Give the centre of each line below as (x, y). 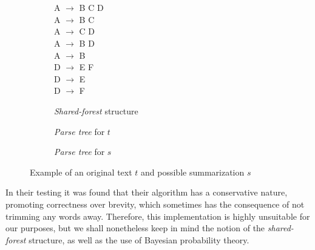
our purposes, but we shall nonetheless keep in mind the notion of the (135, 228)
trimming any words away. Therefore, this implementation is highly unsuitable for (158, 216)
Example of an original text (81, 172)
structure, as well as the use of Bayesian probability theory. (139, 239)
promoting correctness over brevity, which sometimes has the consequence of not (155, 204)
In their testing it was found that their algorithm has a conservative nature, (147, 192)
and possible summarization (193, 172)
